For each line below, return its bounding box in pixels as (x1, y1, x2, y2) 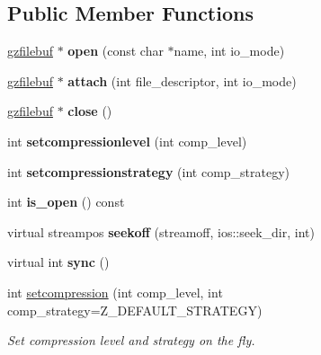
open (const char (67, 41, 164, 60)
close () (67, 102, 112, 120)
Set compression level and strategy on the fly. (7, 331, 255, 350)
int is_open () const (7, 192, 125, 211)
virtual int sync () (7, 253, 110, 271)
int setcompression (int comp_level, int (7, 282, 223, 301)
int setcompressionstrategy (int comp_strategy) (7, 162, 290, 181)
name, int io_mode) (174, 41, 285, 60)
